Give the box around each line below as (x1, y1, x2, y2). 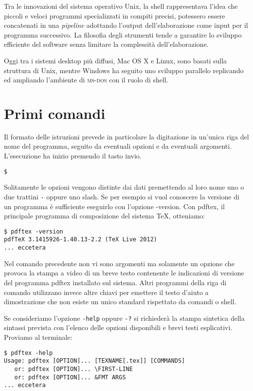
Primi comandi (4, 103, 106, 123)
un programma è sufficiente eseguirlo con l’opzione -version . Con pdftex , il (4, 201, 225, 211)
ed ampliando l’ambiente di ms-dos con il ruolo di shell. (4, 75, 168, 85)
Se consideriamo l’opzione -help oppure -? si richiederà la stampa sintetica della (4, 313, 245, 323)
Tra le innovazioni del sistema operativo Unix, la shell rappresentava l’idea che (4, 1, 238, 11)
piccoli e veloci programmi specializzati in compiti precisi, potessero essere (4, 10, 225, 20)
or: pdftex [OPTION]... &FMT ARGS (14, 373, 126, 381)
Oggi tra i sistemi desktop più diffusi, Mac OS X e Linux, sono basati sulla (4, 55, 227, 65)
